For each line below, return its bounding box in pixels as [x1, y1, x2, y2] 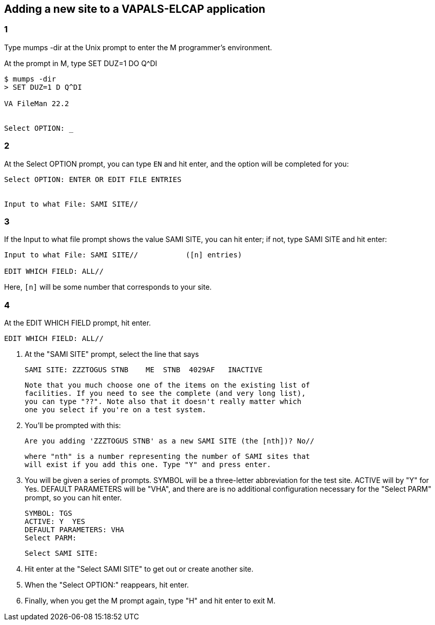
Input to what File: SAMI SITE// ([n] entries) [4, 251, 242, 259]
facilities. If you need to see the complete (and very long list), [25, 389, 306, 398]
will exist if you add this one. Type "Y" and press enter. [25, 460, 271, 469]
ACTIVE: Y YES [25, 517, 86, 526]
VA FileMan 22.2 [4, 99, 69, 108]
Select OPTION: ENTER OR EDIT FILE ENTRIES [4, 175, 182, 184]
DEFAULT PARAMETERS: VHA [25, 526, 124, 534]
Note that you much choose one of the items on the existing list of [25, 381, 310, 390]
